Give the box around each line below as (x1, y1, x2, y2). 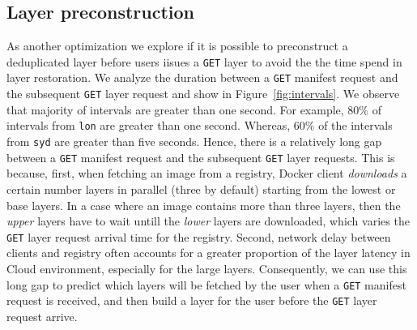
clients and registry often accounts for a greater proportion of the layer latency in (6, 244, 411, 261)
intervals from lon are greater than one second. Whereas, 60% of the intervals (6, 117, 393, 134)
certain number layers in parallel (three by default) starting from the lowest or (6, 180, 396, 197)
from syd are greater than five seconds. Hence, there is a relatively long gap (6, 133, 382, 150)
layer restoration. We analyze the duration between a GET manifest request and (6, 69, 398, 86)
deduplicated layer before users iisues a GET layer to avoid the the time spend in (6, 53, 402, 70)
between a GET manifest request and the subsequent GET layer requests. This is (6, 148, 395, 165)
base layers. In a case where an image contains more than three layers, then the (6, 196, 401, 213)
